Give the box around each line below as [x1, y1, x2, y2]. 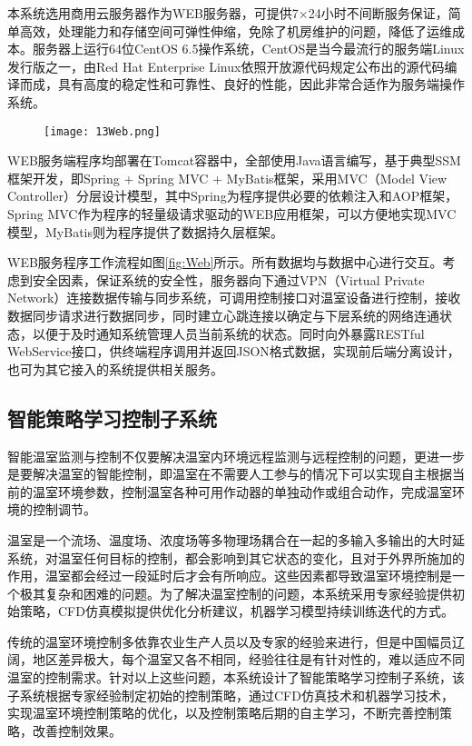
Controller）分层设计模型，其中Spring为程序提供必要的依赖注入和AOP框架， [7, 186, 458, 205]
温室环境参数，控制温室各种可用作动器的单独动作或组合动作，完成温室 [32, 482, 452, 501]
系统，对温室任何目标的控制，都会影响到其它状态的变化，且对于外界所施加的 [7, 548, 465, 567]
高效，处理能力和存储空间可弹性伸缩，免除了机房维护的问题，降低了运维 [19, 21, 452, 40]
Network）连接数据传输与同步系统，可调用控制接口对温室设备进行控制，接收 [7, 288, 461, 307]
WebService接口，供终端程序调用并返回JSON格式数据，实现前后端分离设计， [7, 342, 460, 361]
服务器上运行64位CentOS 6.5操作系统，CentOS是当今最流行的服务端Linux [32, 39, 465, 58]
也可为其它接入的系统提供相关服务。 [7, 359, 223, 378]
